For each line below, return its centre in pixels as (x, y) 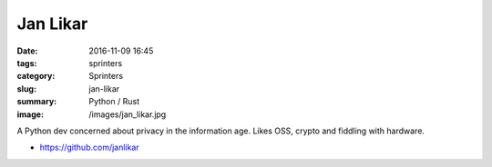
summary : (37, 102)
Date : (27, 51)
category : (36, 76)
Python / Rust (114, 102)
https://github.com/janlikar (90, 147)
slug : (26, 88)
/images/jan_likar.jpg (128, 114)
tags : (27, 63)
